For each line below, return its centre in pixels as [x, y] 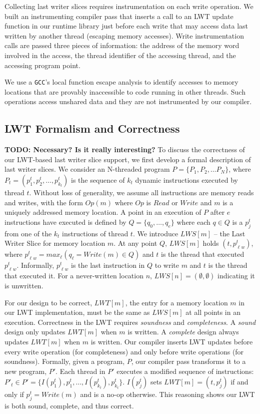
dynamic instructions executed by [186, 179]
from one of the [28, 233]
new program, [26, 371]
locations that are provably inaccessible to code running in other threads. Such [125, 91]
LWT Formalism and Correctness [92, 128]
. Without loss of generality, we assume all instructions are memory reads [141, 192]
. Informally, [35, 265]
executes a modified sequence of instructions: [185, 371]
